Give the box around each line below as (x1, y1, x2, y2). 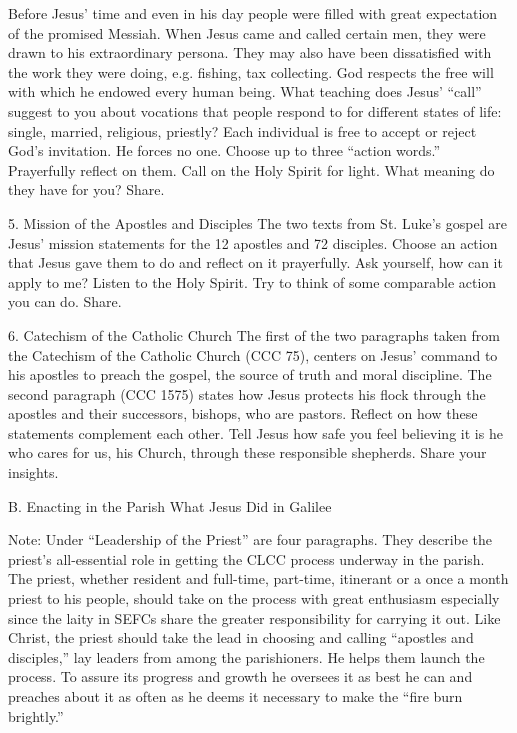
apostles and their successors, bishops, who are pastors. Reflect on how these (8, 403, 478, 424)
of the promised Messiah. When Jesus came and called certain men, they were (8, 22, 486, 43)
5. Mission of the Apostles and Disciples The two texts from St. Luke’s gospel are (8, 212, 507, 233)
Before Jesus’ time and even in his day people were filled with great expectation (8, 3, 498, 23)
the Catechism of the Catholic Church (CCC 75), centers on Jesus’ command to (8, 344, 498, 365)
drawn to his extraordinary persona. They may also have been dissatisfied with (8, 42, 492, 63)
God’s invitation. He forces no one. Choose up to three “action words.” (8, 140, 441, 161)
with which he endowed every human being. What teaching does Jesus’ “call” (8, 81, 482, 102)
